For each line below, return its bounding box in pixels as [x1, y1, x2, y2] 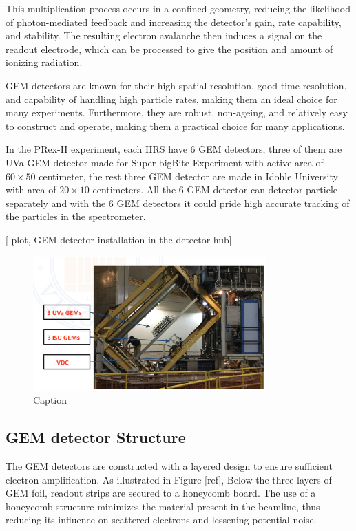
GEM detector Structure [6, 426, 186, 448]
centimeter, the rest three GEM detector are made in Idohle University [39, 169, 338, 183]
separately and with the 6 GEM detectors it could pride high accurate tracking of [6, 195, 350, 210]
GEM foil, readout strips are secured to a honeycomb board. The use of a [6, 486, 316, 500]
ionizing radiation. [6, 55, 83, 69]
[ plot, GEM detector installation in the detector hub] [6, 232, 232, 246]
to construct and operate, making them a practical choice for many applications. [6, 118, 345, 133]
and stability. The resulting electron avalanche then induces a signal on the [6, 28, 322, 43]
